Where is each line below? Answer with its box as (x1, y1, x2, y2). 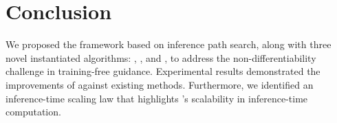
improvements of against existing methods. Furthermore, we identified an (6, 77, 314, 91)
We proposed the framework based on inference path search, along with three (6, 37, 331, 52)
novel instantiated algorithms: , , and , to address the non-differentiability (6, 50, 316, 65)
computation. (6, 104, 61, 119)
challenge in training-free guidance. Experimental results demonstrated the (6, 64, 320, 78)
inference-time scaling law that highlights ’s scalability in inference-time (6, 91, 308, 105)
